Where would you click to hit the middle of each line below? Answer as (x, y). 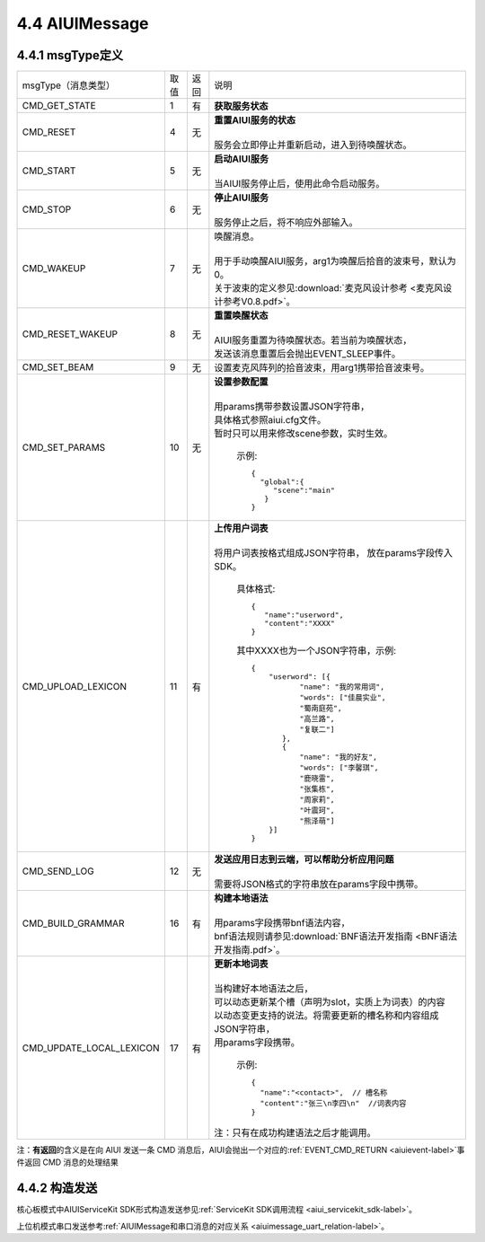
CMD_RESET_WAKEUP (70, 334)
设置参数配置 (241, 382)
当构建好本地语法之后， (264, 989)
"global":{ (282, 482)
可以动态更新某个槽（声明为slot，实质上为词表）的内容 (330, 1002)
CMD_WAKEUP (54, 269)
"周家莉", (317, 800)
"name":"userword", (304, 615)
